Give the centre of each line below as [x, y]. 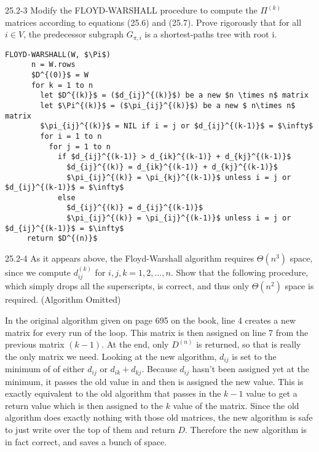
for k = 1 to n [62, 85]
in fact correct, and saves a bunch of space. [86, 441]
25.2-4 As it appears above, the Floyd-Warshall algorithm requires [130, 258]
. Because [159, 369]
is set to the [254, 356]
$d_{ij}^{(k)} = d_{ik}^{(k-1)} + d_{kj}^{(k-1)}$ [172, 167]
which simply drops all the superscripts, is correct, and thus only [127, 286]
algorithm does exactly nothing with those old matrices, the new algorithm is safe [159, 417]
